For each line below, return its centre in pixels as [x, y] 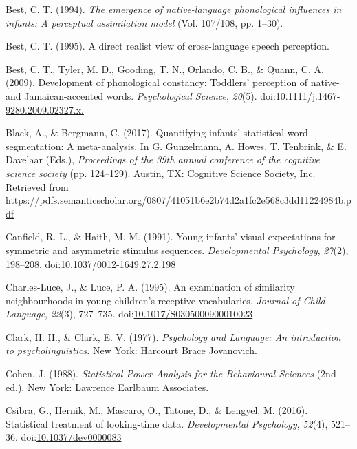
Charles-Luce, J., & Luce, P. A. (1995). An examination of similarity [150, 287]
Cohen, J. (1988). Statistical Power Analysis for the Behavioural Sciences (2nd [171, 374]
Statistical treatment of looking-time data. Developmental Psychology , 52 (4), [167, 423]
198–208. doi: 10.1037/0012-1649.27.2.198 [91, 263]
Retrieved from [37, 186]
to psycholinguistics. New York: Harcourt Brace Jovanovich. [131, 350]
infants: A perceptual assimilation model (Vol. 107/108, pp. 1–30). [144, 22]
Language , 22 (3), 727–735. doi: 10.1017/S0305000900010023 [129, 314]
